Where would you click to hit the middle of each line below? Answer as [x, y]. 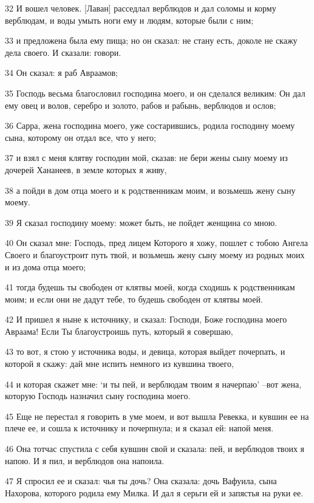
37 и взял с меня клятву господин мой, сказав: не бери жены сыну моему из [146, 158]
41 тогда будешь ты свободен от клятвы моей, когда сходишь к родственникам [150, 287]
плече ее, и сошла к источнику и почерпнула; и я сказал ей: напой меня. [139, 428]
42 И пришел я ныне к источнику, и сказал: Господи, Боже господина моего [146, 319]
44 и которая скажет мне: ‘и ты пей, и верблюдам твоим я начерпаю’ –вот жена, [153, 384]
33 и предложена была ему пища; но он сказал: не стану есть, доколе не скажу [151, 40]
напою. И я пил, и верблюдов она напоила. [85, 460]
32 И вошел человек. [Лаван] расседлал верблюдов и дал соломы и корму [141, 8]
